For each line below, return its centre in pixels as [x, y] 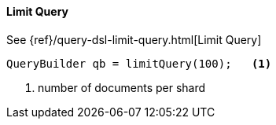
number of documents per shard [122, 87]
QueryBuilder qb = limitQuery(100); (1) [139, 63]
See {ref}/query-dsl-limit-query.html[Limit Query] [134, 39]
